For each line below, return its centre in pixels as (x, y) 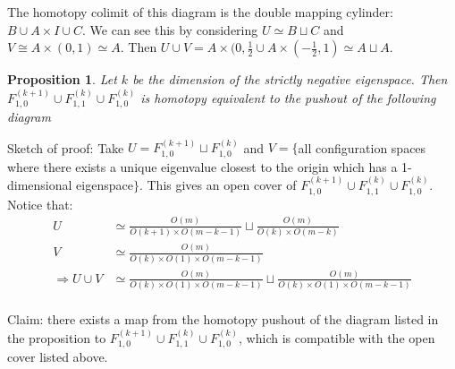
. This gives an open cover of (218, 185)
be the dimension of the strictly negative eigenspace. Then (290, 79)
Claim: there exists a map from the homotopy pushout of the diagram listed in (223, 319)
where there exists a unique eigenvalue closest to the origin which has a (202, 166)
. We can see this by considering (170, 29)
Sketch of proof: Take (66, 147)
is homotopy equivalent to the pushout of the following (288, 97)
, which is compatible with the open (337, 337)
